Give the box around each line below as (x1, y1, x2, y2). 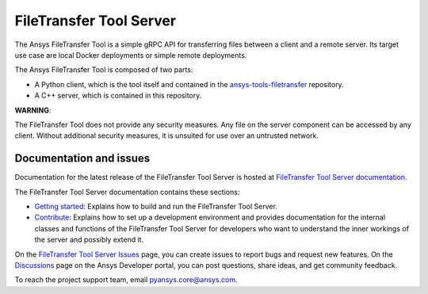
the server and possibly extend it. (34, 235, 144, 245)
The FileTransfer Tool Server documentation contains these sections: (14, 187, 240, 197)
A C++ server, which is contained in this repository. (34, 91, 202, 101)
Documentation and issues (14, 151, 151, 166)
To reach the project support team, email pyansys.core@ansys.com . (14, 275, 238, 284)
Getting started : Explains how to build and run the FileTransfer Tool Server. (34, 201, 277, 211)
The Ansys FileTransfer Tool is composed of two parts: (14, 65, 193, 74)
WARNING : (14, 105, 52, 115)
